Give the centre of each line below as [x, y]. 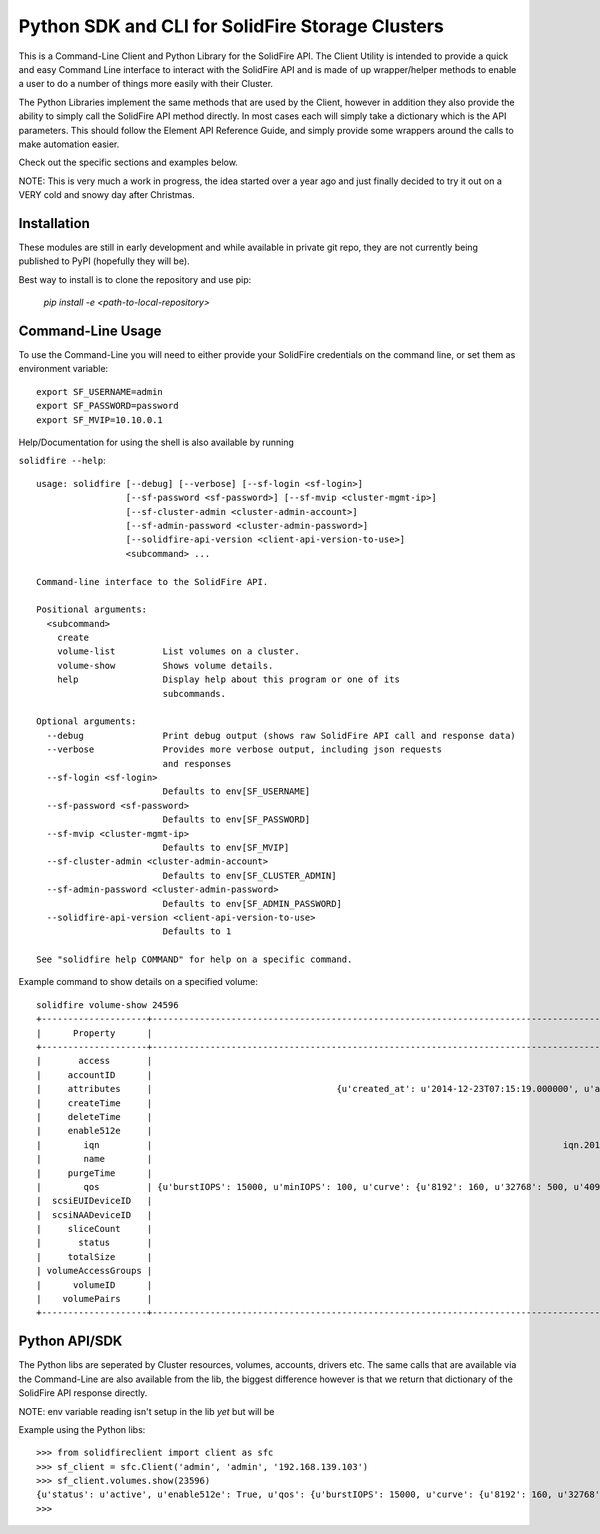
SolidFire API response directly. [83, 1393]
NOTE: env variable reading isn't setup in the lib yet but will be [146, 1411]
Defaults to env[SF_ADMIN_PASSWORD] [252, 903]
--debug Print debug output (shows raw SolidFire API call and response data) [281, 735]
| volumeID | [94, 1284]
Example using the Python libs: [82, 1429]
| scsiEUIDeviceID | [94, 1201]
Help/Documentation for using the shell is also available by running [156, 442]
